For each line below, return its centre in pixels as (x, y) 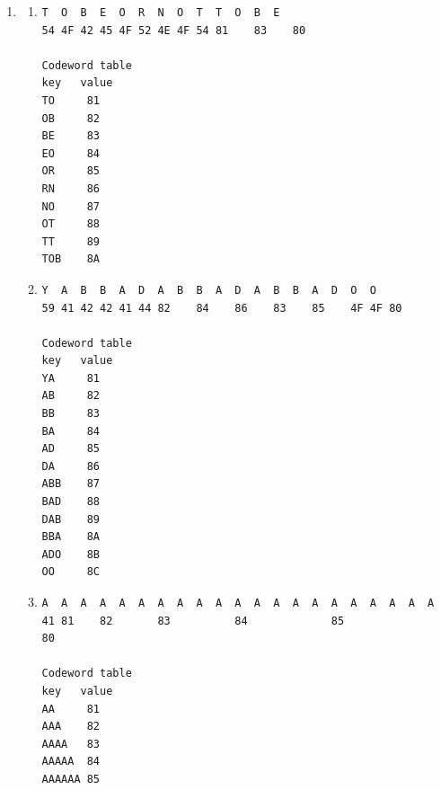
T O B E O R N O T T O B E (161, 13)
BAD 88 (71, 502)
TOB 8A (71, 259)
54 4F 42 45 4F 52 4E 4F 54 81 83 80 (174, 30)
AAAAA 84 (71, 762)
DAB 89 (71, 519)
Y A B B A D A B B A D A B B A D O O (209, 290)
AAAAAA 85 (71, 779)
